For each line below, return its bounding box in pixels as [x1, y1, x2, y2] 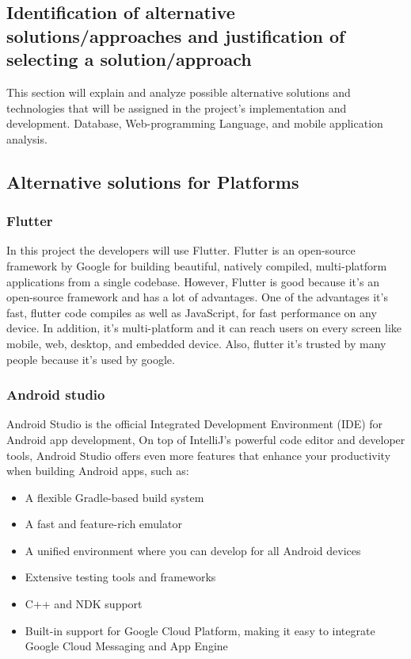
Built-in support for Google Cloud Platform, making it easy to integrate [25, 622, 375, 638]
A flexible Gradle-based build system [25, 489, 204, 505]
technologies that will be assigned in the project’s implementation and [6, 99, 347, 116]
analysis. [6, 130, 48, 147]
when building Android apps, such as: [6, 462, 189, 479]
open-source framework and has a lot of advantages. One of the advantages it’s [6, 289, 388, 305]
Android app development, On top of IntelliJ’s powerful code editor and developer [6, 431, 405, 447]
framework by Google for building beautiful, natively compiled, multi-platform [6, 257, 387, 274]
